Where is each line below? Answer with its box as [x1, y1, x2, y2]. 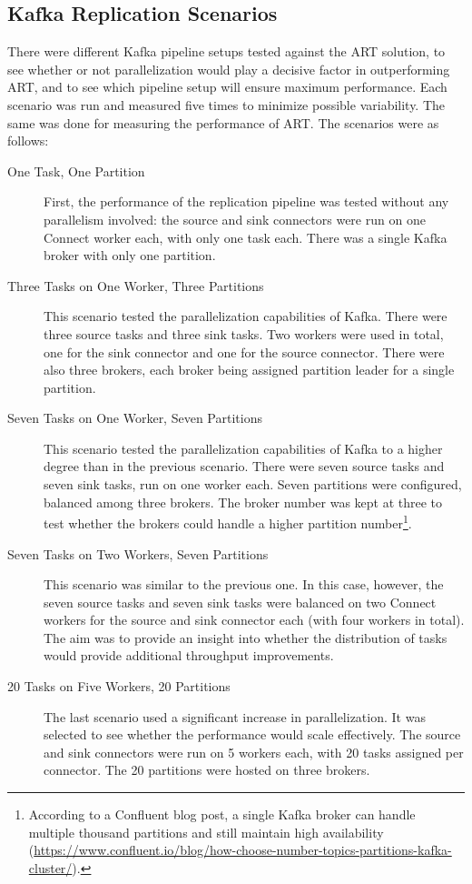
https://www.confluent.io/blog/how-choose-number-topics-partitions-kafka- [34, 840, 452, 859]
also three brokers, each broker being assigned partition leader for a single [44, 360, 455, 379]
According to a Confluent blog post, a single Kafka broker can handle [28, 805, 416, 824]
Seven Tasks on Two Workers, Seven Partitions [7, 544, 269, 563]
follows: [7, 131, 49, 150]
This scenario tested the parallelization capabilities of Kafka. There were [44, 306, 447, 326]
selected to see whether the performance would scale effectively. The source [44, 725, 461, 744]
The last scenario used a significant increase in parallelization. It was [44, 707, 426, 726]
